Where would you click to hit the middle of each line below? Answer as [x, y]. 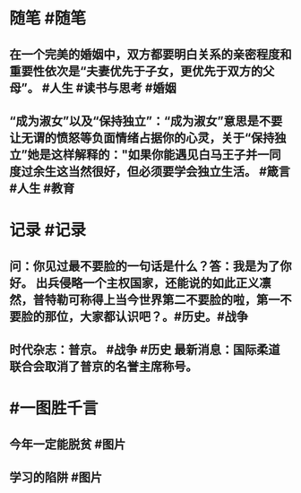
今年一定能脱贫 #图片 [68, 444]
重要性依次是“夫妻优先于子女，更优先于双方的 [136, 71]
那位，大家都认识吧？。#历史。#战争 [146, 316]
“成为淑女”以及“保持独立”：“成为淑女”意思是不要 [146, 121]
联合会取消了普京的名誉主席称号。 [103, 366]
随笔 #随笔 [48, 18]
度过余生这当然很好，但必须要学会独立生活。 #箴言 [150, 171]
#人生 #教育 [42, 188]
